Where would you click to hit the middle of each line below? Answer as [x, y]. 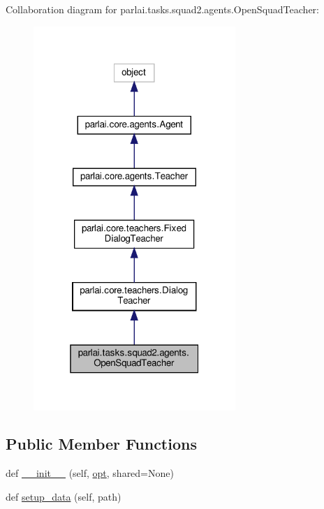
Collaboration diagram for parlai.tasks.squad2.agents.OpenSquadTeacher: [162, 9]
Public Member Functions [101, 444]
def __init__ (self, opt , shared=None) [90, 473]
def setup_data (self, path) [64, 496]
